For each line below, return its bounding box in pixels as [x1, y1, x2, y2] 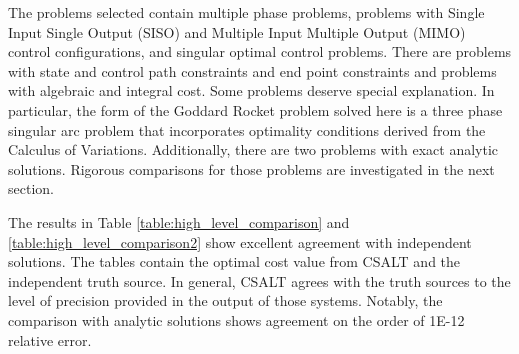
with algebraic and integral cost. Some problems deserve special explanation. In [8, 80, 495, 101]
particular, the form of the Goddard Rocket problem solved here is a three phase [8, 99, 503, 120]
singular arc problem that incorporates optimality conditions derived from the [8, 119, 486, 140]
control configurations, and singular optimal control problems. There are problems [8, 41, 512, 62]
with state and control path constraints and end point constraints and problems [8, 60, 497, 81]
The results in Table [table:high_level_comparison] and [8, 211, 350, 232]
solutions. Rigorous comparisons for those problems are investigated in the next [8, 158, 495, 179]
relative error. [8, 329, 92, 350]
